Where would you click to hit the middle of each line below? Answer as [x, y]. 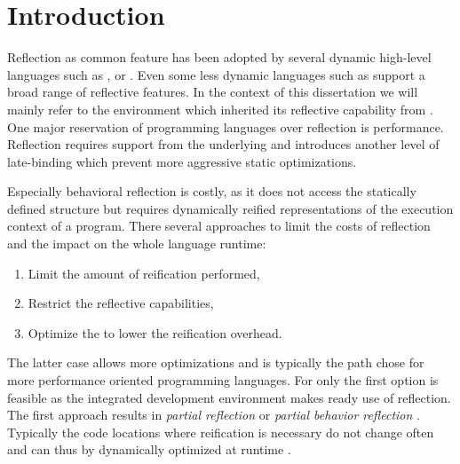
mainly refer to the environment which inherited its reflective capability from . [220, 109]
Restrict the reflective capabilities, [121, 303]
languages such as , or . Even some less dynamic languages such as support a [216, 74]
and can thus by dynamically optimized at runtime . [149, 449]
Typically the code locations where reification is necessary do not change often [221, 432]
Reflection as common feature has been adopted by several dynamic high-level [219, 57]
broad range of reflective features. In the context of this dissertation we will [213, 92]
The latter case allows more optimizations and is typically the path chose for [216, 362]
